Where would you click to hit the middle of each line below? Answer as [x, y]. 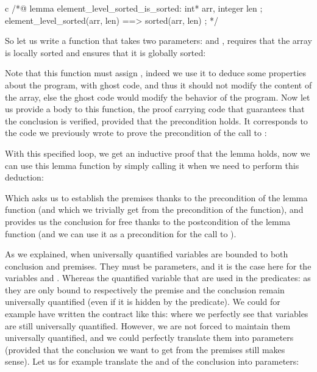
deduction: [24, 177]
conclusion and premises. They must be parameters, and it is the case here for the [158, 266]
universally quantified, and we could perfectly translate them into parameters [149, 338]
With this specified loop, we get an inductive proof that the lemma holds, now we [158, 153]
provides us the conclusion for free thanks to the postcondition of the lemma [148, 221]
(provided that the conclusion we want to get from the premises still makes [145, 349]
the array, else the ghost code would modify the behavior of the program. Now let [158, 97]
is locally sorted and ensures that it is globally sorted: [105, 52]
